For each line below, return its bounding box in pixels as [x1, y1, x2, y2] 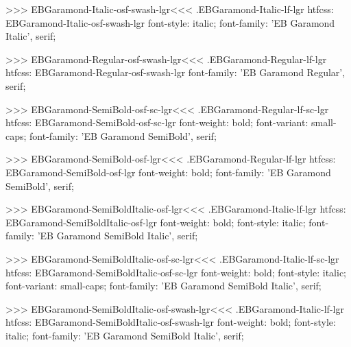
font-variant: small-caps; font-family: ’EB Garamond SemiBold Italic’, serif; [5, 278, 322, 293]
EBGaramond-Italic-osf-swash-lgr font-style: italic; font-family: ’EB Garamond [5, 15, 335, 29]
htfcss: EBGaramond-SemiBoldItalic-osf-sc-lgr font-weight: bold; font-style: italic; [5, 265, 346, 279]
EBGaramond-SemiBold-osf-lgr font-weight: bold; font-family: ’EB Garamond [5, 165, 331, 179]
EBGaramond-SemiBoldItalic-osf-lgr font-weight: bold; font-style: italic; [5, 215, 306, 229]
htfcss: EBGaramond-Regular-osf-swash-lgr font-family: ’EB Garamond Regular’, [5, 65, 346, 80]
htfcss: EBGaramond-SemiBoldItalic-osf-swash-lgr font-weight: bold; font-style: [5, 315, 336, 329]
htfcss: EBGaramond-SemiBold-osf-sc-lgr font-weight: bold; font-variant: [5, 115, 308, 130]
